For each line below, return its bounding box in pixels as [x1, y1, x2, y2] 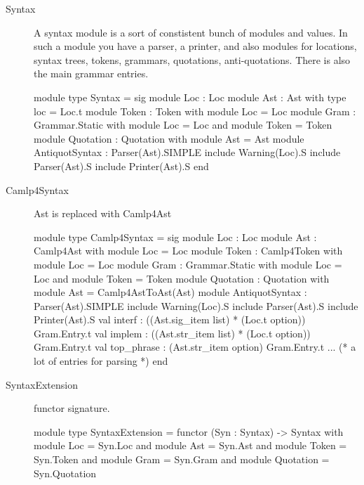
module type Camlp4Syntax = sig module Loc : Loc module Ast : [34, 229, 317, 244]
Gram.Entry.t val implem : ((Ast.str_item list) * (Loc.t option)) [34, 325, 311, 340]
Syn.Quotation [34, 465, 97, 480]
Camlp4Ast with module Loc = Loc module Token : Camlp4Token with [34, 243, 343, 258]
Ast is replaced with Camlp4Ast [34, 206, 172, 221]
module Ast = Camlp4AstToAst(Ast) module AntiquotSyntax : [34, 285, 307, 299]
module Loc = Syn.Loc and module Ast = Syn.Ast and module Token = [34, 438, 347, 453]
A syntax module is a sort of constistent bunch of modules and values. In [34, 25, 348, 39]
